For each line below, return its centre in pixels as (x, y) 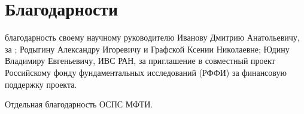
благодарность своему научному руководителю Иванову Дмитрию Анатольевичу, (152, 37)
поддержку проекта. (41, 84)
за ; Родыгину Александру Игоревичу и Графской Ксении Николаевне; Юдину (147, 49)
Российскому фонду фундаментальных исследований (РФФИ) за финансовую (146, 72)
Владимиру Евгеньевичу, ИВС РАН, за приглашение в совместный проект (140, 61)
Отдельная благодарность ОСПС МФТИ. (79, 104)
